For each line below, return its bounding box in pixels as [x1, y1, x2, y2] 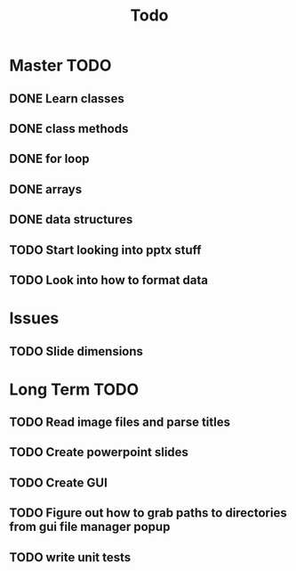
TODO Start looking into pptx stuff [9, 242, 202, 257]
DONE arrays [9, 182, 83, 197]
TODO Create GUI [9, 475, 108, 490]
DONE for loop [9, 151, 91, 167]
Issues [9, 308, 60, 329]
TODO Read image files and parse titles [9, 415, 231, 430]
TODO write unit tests [9, 550, 132, 565]
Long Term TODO [9, 379, 140, 399]
